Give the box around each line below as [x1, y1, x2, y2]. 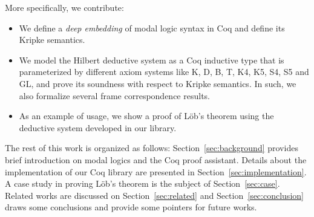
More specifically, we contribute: [5, 1, 124, 13]
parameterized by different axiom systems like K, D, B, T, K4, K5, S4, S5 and [19, 65, 309, 78]
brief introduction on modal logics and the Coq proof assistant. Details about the [5, 153, 307, 166]
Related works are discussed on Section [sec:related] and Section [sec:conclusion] [5, 189, 304, 201]
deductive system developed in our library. [19, 121, 177, 134]
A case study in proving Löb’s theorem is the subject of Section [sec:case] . [5, 177, 280, 190]
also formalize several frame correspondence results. [19, 89, 210, 102]
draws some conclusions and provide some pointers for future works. [5, 201, 257, 213]
